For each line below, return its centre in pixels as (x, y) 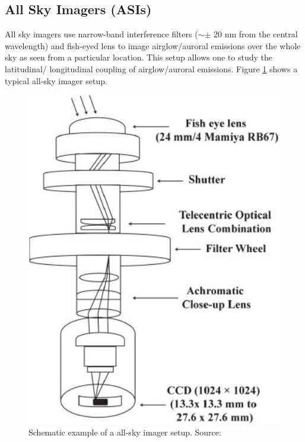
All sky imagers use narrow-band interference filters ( (101, 34)
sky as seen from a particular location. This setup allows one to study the (139, 57)
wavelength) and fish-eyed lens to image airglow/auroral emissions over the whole (153, 45)
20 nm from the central (256, 34)
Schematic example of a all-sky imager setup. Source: (125, 432)
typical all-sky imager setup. (56, 80)
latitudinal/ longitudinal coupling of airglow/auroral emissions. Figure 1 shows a (151, 68)
